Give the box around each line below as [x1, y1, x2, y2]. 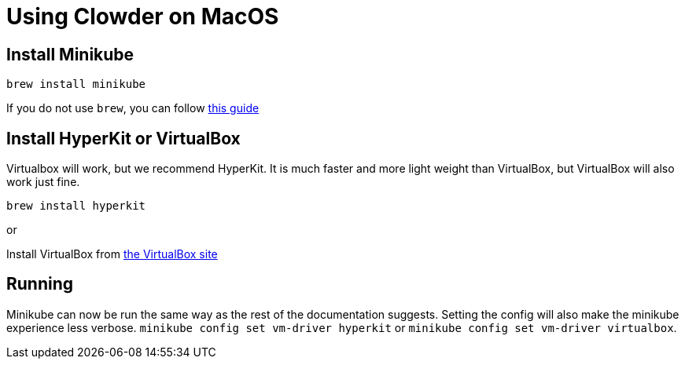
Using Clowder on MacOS [6, 3, 279, 30]
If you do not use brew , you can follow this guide [6, 101, 260, 115]
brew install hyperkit [6, 199, 146, 213]
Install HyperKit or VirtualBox [6, 128, 241, 148]
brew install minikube [6, 78, 146, 91]
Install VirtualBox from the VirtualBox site [6, 247, 218, 261]
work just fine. [6, 175, 80, 189]
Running [6, 274, 74, 294]
